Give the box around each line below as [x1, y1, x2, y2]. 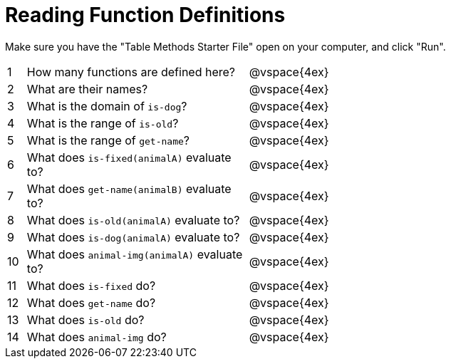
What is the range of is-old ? [26, 115, 179, 130]
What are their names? [26, 81, 148, 96]
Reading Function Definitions [5, 3, 286, 27]
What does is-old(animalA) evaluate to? [26, 212, 240, 227]
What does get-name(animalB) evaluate [26, 181, 232, 196]
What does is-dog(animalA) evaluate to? [26, 229, 240, 244]
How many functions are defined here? [26, 64, 236, 79]
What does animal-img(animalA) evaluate [26, 246, 243, 261]
